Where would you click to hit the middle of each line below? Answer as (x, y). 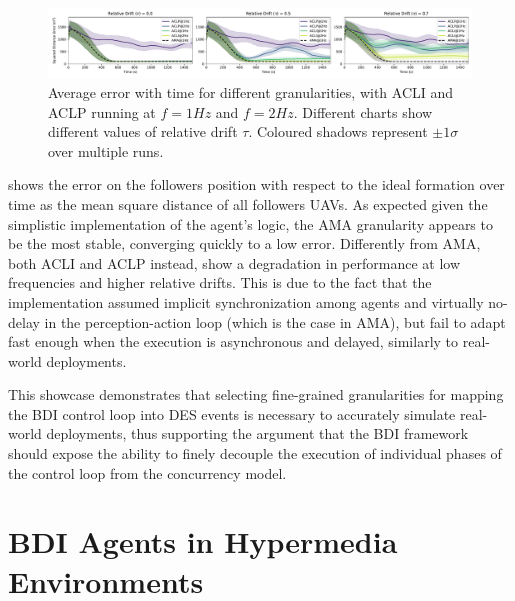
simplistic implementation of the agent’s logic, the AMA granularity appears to (250, 223)
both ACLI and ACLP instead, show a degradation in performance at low (234, 262)
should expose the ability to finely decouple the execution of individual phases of (255, 453)
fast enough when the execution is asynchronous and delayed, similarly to (233, 341)
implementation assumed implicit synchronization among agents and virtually (246, 301)
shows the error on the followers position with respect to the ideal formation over (256, 184)
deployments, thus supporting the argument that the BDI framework (257, 433)
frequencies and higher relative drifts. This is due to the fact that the (220, 282)
